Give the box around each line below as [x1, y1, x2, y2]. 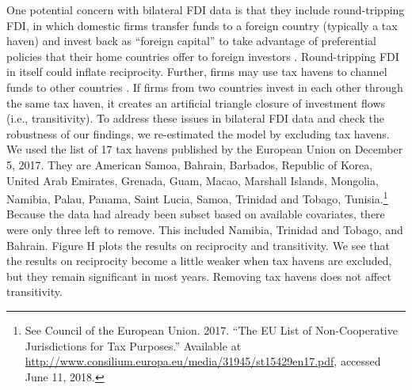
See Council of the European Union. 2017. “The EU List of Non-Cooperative [25, 321, 398, 338]
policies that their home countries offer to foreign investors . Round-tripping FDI [6, 47, 399, 64]
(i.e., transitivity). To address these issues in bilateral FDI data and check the [6, 110, 385, 127]
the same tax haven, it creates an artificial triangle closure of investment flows [6, 94, 386, 111]
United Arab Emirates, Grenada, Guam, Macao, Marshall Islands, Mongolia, [6, 172, 379, 188]
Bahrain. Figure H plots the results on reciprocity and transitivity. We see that [6, 237, 391, 253]
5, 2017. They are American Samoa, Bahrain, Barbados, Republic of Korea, [6, 156, 373, 172]
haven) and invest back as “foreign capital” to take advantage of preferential [6, 32, 376, 49]
